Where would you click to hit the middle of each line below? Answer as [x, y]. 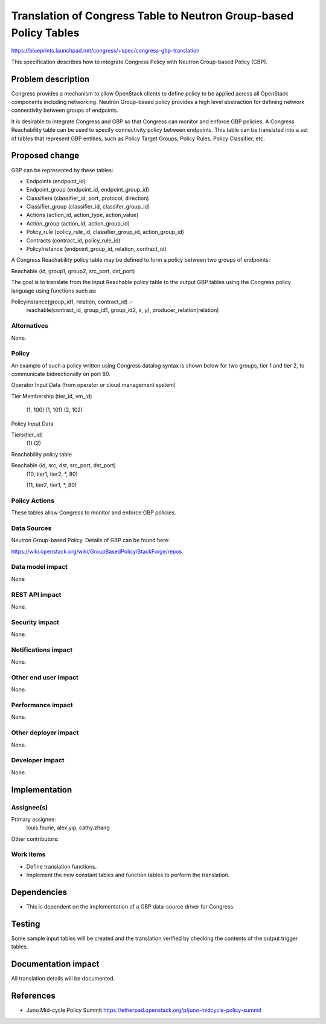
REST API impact [36, 594]
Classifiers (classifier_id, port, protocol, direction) [88, 198]
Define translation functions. [62, 866]
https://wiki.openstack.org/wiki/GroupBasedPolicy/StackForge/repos [97, 551]
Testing [26, 924]
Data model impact [40, 567]
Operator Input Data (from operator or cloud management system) [94, 385]
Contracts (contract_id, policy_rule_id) [73, 240]
